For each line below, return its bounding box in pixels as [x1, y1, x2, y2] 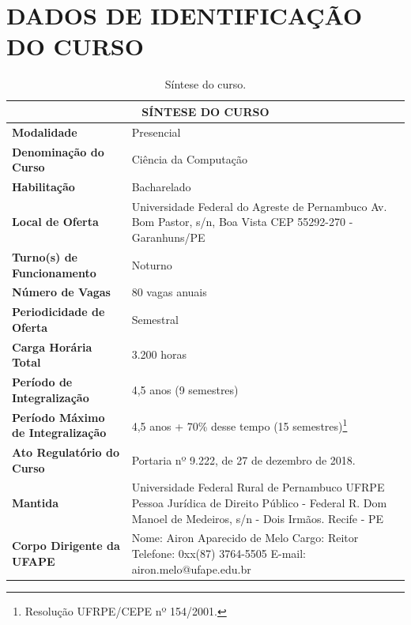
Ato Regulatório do [12, 443, 119, 460]
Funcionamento [12, 264, 96, 280]
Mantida [12, 494, 59, 510]
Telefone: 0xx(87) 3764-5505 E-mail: [131, 545, 306, 561]
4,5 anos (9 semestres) [131, 381, 239, 397]
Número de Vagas [12, 284, 111, 300]
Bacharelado [131, 179, 191, 195]
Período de [12, 374, 73, 390]
